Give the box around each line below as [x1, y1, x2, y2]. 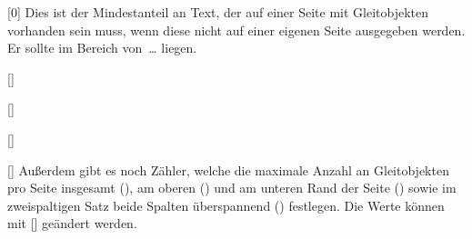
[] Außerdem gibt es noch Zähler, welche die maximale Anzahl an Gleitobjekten [7, 160, 449, 179]
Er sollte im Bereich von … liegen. [7, 38, 197, 57]
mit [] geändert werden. [7, 214, 137, 233]
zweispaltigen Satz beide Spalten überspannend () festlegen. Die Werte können [7, 195, 445, 214]
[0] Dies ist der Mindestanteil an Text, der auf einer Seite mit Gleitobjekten [7, 3, 429, 21]
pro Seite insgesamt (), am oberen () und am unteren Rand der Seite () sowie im [7, 178, 457, 197]
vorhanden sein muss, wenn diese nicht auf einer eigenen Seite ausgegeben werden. [7, 20, 466, 39]
